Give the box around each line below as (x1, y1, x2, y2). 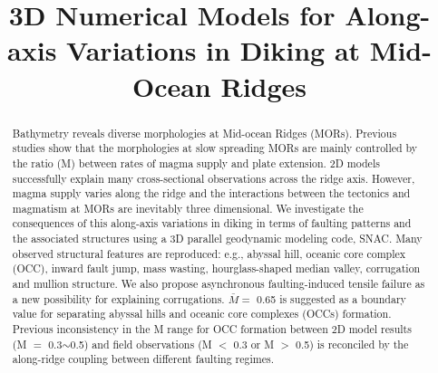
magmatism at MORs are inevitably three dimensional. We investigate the (12, 200, 364, 215)
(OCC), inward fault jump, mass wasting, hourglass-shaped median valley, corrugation (12, 261, 421, 276)
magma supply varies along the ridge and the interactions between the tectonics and (12, 186, 411, 201)
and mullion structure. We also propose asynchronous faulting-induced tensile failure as (12, 276, 425, 292)
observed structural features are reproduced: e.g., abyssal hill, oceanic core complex (12, 245, 406, 261)
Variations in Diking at (66, 32, 361, 69)
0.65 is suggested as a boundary (257, 291, 406, 306)
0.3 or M (233, 336, 275, 351)
